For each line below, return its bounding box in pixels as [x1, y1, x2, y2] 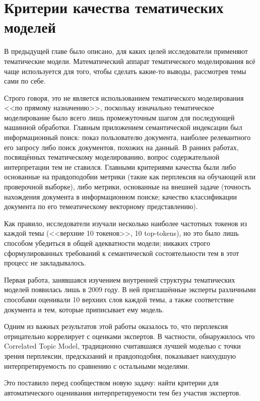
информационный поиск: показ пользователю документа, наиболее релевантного [4, 132, 251, 143]
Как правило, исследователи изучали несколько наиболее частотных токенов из [4, 218, 247, 228]
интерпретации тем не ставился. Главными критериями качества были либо [4, 161, 236, 172]
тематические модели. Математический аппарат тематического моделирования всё [4, 55, 255, 66]
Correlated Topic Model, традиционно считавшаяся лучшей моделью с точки [4, 341, 241, 351]
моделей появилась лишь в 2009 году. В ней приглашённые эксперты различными [4, 284, 256, 295]
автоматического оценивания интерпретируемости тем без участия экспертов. [4, 387, 241, 397]
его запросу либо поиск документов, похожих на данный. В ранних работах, [4, 142, 239, 152]
